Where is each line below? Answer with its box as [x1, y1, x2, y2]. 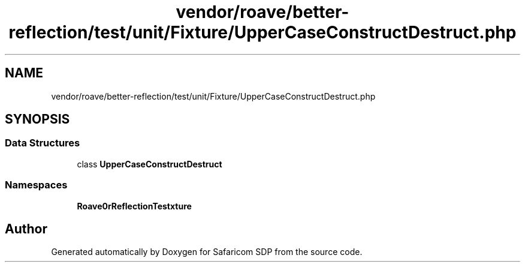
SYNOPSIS [5, 112, 70, 127]
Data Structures [5, 137, 80, 149]
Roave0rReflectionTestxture [77, 200, 192, 211]
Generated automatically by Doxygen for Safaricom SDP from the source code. [51, 247, 363, 257]
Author [5, 221, 47, 236]
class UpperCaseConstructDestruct [77, 158, 222, 169]
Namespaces [5, 179, 68, 191]
